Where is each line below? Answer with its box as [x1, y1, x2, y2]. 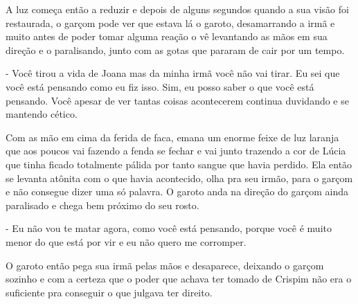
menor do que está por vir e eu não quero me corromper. [6, 234, 247, 249]
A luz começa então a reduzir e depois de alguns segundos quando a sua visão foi [6, 2, 349, 16]
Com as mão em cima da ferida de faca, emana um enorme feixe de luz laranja [6, 129, 339, 144]
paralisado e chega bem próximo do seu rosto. [6, 197, 199, 212]
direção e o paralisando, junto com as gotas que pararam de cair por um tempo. [6, 42, 345, 57]
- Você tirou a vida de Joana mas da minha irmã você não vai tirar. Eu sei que [6, 66, 340, 80]
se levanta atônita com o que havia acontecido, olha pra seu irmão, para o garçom [6, 170, 353, 185]
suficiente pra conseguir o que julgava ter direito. [6, 285, 213, 299]
